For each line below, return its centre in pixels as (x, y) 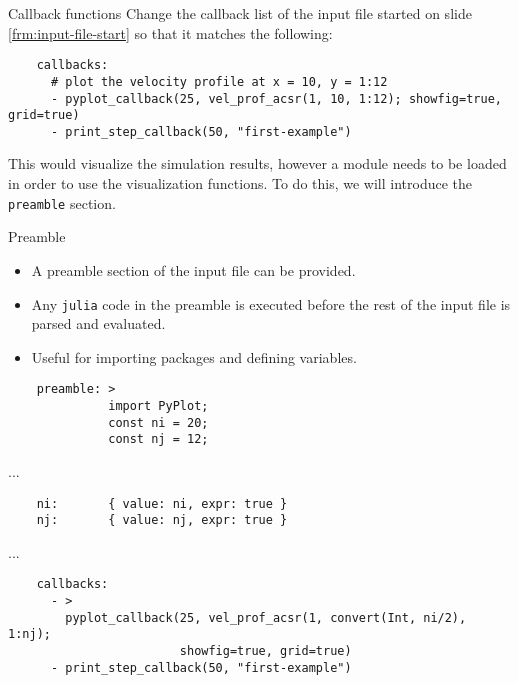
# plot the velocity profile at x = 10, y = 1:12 (219, 81)
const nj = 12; (158, 439)
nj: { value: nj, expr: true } (162, 520)
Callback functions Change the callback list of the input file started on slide (240, 13)
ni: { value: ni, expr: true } (162, 503)
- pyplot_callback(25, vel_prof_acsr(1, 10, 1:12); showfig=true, (276, 98)
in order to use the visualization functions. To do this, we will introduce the (240, 183)
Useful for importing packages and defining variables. (194, 356)
